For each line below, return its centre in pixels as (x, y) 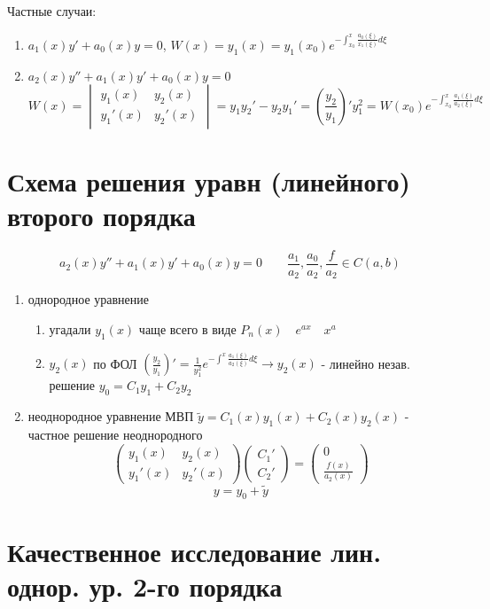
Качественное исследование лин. (194, 551)
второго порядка (101, 215)
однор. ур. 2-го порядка (145, 586)
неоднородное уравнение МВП (111, 416)
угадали (70, 329)
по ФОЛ (115, 363)
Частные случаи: (52, 11)
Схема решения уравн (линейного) (209, 180)
